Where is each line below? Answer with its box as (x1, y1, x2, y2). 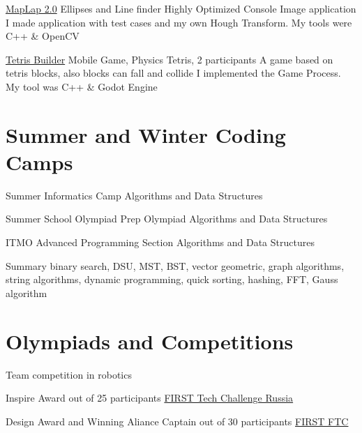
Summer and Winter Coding (6, 120, 286, 149)
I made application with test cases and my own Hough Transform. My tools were (6, 15, 352, 29)
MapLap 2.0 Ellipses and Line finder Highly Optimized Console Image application (6, 1, 356, 15)
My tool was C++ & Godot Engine (6, 79, 158, 93)
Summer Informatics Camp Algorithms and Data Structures (6, 188, 263, 202)
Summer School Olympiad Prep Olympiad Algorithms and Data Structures (6, 211, 328, 226)
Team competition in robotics (6, 367, 132, 381)
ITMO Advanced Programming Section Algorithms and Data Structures (6, 235, 315, 250)
